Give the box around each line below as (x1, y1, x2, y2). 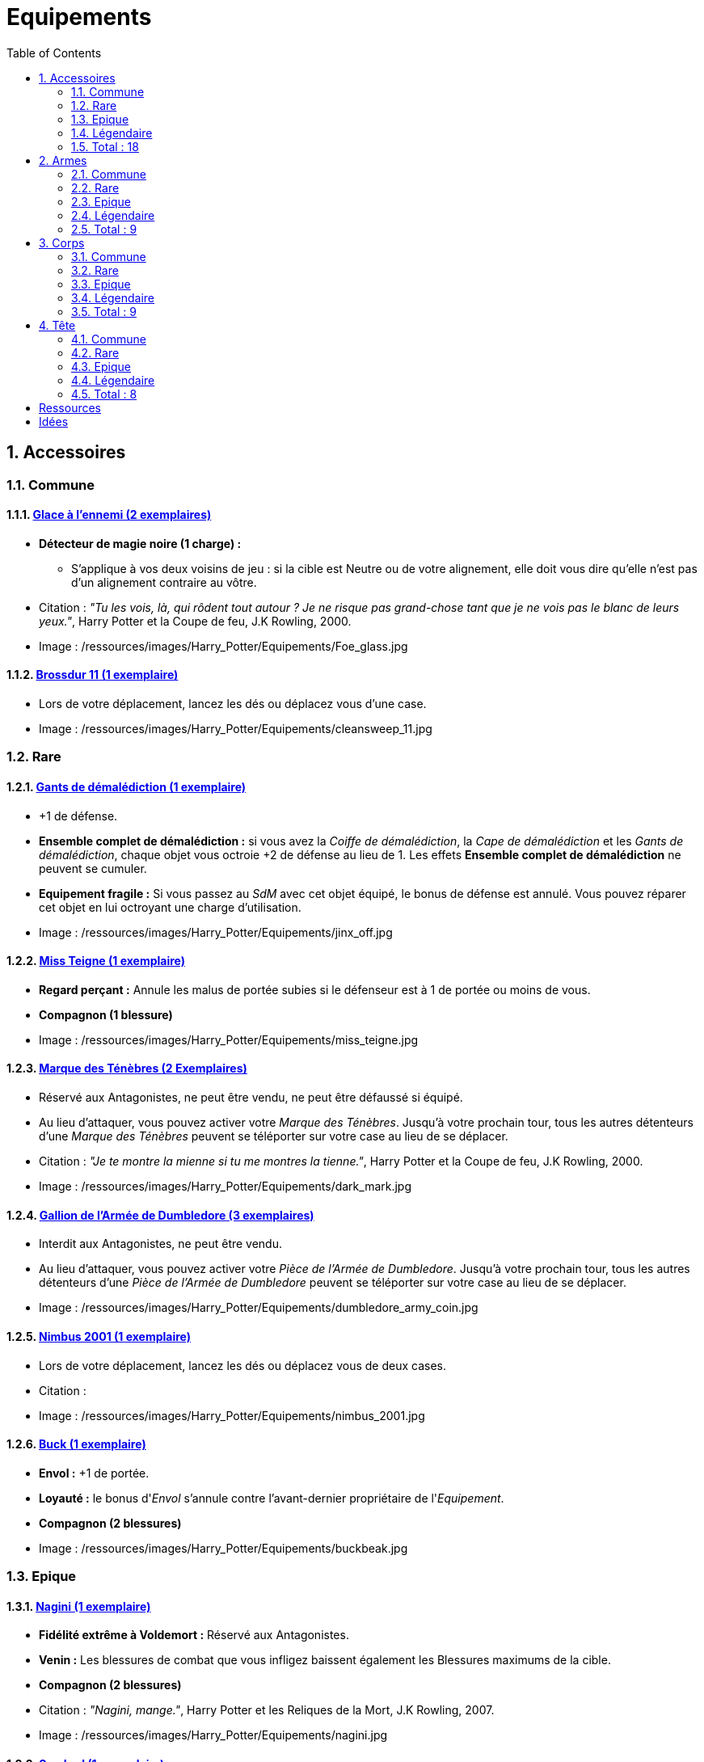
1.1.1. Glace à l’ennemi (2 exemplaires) (6, 508, 212, 522)
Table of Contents (6, 45, 102, 60)
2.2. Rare (71, 180, 120, 195)
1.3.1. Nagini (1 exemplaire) (6, 1599, 151, 1613)
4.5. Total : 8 (71, 386, 137, 401)
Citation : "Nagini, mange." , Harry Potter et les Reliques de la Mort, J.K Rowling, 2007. (39, 1703, 495, 1718)
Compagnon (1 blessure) (39, 1007, 173, 1022)
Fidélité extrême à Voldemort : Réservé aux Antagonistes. (39, 1628, 349, 1642)
